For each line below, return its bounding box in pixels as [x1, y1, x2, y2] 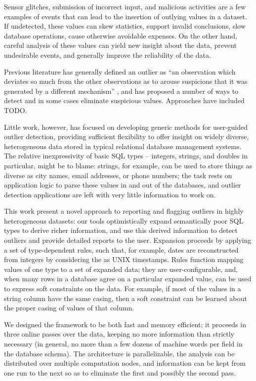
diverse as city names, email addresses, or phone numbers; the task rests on [4, 170, 232, 180]
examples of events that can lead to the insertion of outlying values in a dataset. [4, 11, 247, 21]
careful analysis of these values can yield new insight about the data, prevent [4, 40, 237, 50]
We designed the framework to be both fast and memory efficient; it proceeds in [4, 319, 246, 329]
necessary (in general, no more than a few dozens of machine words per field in [4, 339, 243, 348]
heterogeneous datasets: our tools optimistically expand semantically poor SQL [4, 215, 244, 226]
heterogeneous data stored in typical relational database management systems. [4, 141, 242, 151]
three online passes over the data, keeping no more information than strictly [4, 329, 235, 339]
